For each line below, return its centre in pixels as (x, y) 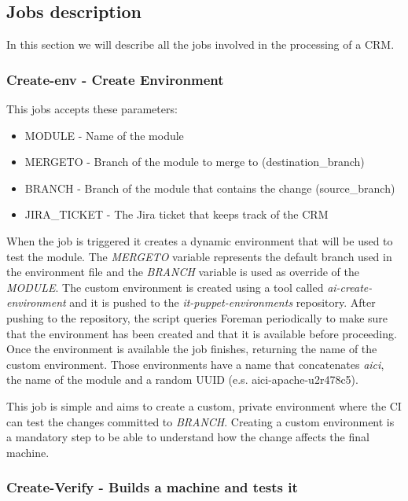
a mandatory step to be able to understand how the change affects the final (188, 437)
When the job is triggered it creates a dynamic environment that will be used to (200, 240)
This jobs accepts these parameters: (92, 109)
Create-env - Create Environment (115, 79)
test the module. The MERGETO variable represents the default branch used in (199, 256)
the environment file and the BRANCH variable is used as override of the (183, 272)
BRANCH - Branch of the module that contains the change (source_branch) (210, 188)
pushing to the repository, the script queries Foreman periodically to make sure (197, 317)
